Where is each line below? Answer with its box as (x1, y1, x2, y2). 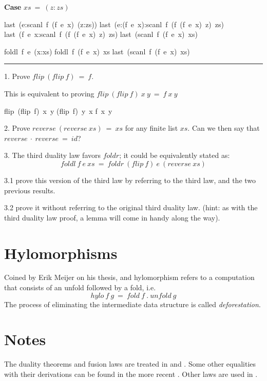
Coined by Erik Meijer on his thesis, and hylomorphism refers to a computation (4, 272, 255, 283)
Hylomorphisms (4, 242, 118, 263)
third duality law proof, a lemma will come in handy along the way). (4, 212, 220, 223)
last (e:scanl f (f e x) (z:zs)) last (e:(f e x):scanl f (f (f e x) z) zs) (4, 18, 224, 29)
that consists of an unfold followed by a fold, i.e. (4, 282, 156, 293)
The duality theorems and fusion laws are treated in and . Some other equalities (4, 358, 256, 369)
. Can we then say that (187, 123, 260, 133)
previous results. (4, 185, 55, 195)
